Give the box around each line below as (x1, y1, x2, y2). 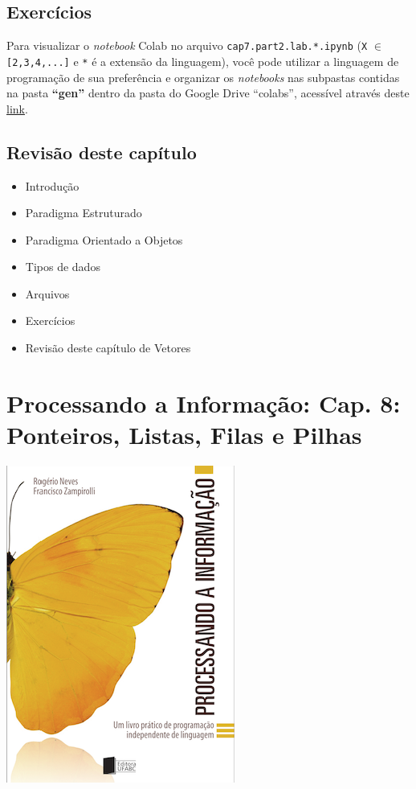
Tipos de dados (25, 258, 100, 275)
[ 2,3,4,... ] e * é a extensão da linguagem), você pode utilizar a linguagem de (6, 52, 399, 69)
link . (6, 100, 28, 117)
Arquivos (25, 285, 70, 302)
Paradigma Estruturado (25, 204, 142, 221)
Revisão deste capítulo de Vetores (25, 339, 191, 356)
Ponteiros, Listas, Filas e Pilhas (6, 418, 362, 451)
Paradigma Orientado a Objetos (25, 231, 183, 248)
